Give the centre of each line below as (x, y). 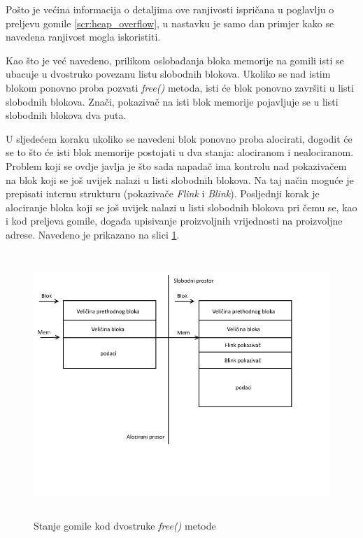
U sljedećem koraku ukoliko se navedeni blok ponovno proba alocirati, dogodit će (179, 138)
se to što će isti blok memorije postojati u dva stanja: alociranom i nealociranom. (180, 152)
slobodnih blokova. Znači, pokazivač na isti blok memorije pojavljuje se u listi (172, 101)
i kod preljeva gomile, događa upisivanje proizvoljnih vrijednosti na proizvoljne (174, 221)
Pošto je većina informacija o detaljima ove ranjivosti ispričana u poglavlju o (170, 9)
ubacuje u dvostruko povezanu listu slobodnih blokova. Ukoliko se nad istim (168, 74)
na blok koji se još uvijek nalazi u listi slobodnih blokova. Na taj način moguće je (180, 179)
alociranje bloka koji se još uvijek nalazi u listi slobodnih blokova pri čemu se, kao (181, 207)
